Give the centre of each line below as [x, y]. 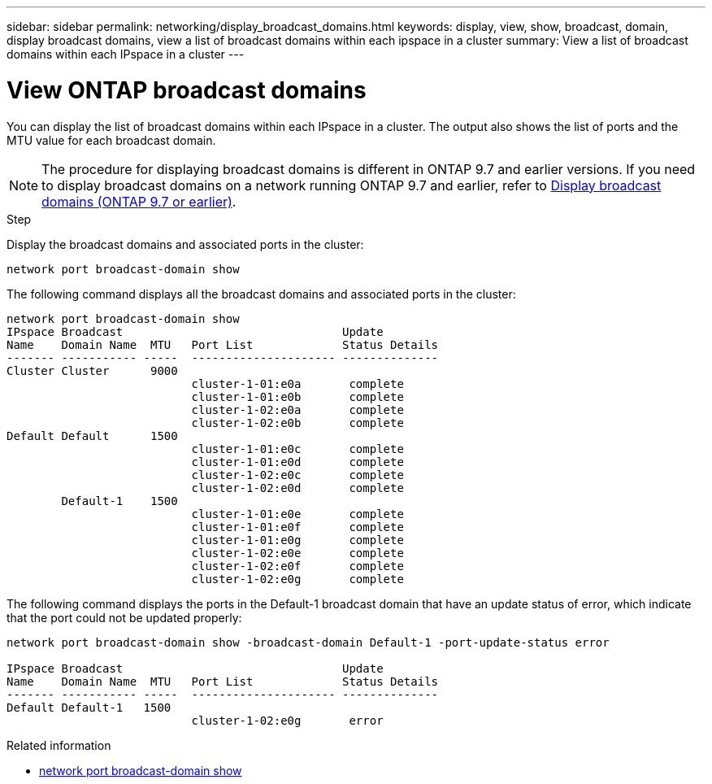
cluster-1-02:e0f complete [297, 566]
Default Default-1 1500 [89, 707]
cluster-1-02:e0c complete [297, 475]
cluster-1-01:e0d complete [297, 462]
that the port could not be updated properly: [124, 617]
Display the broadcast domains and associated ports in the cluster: [185, 244]
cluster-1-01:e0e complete [297, 514]
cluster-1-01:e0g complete [297, 540]
